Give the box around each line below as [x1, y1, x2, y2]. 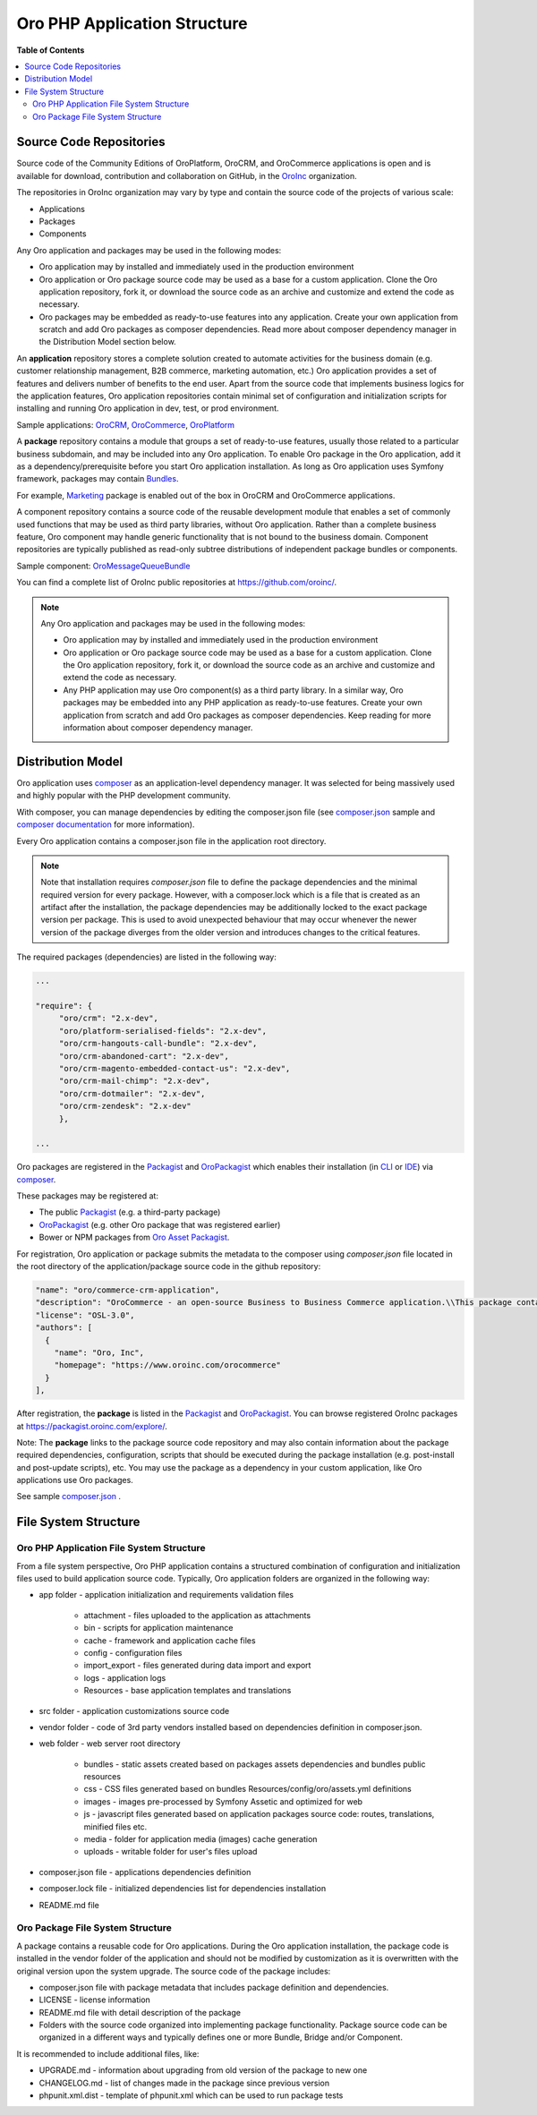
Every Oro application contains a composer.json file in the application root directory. [16, 835, 327, 846]
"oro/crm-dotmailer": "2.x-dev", [58, 1088, 206, 1098]
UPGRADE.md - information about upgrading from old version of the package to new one [38, 2065, 368, 2076]
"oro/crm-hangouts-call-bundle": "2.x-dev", [58, 1038, 258, 1049]
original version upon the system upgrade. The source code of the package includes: [16, 1966, 331, 1976]
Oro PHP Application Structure [16, 13, 248, 33]
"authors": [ [35, 1323, 93, 1333]
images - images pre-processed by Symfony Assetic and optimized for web [83, 1795, 362, 1807]
